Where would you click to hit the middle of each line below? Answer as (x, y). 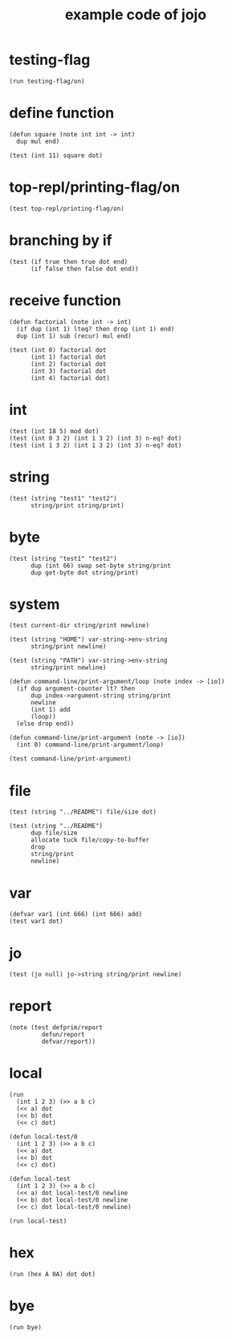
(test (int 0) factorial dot (58, 350)
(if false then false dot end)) (84, 269)
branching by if (61, 240)
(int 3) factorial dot (68, 371)
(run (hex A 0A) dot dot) (52, 1274)
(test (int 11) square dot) (56, 155)
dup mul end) (38, 141)
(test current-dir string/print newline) (79, 626)
